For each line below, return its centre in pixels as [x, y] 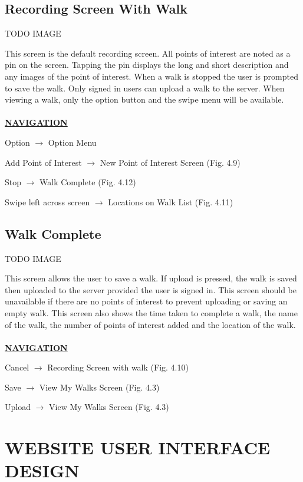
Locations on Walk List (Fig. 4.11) [171, 201]
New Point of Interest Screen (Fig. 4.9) [170, 162]
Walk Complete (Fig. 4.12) [88, 182]
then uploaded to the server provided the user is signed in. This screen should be [151, 289]
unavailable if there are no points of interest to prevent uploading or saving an [146, 301]
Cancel [17, 367]
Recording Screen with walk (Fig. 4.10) [118, 367]
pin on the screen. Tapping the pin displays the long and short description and [147, 65]
